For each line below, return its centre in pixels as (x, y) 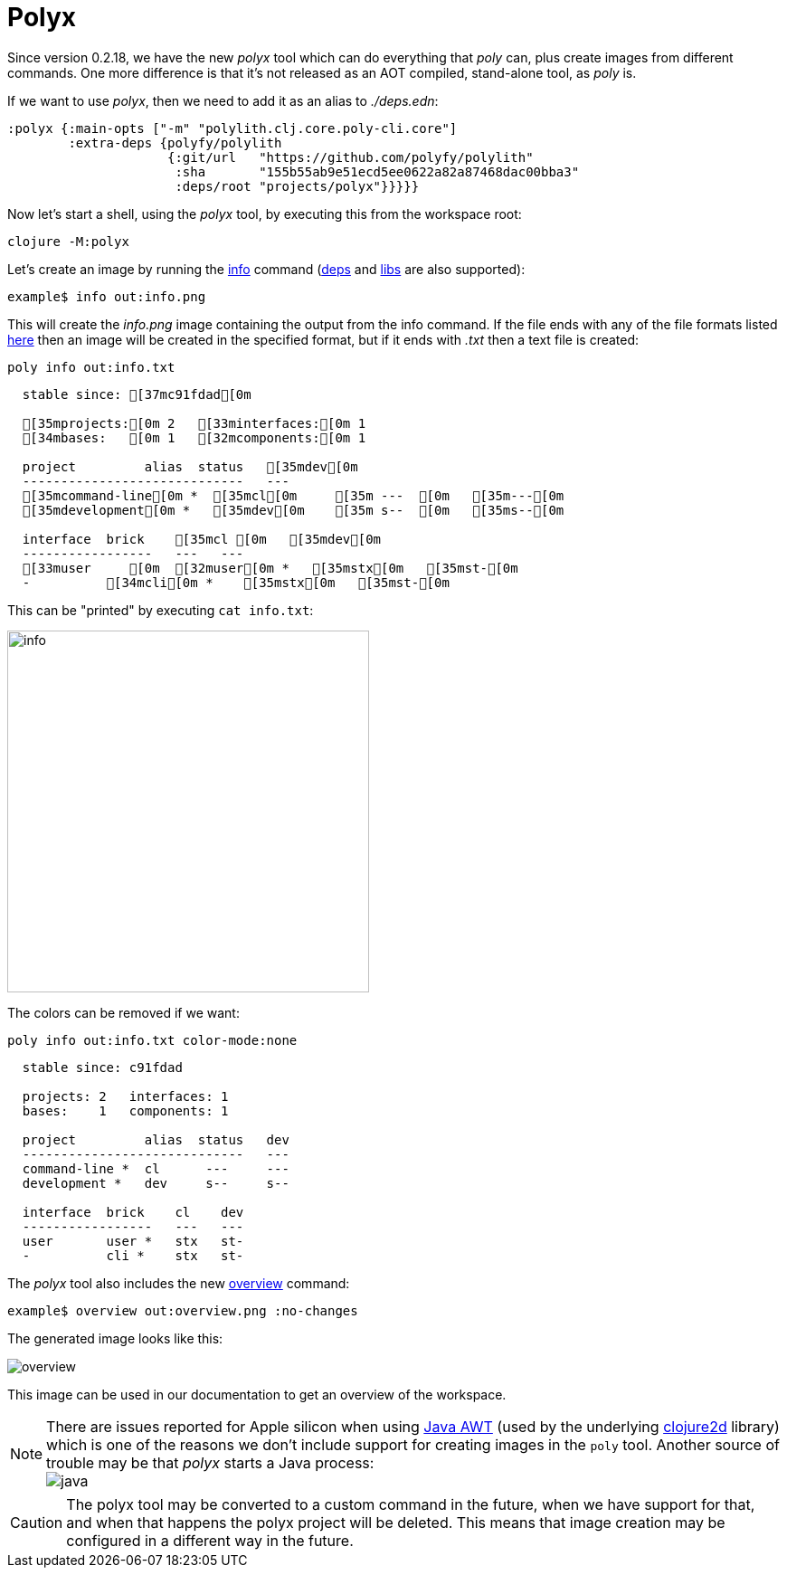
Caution (37, 1522)
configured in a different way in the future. (210, 1540)
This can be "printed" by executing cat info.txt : (161, 610)
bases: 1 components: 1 (125, 1110)
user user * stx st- (133, 1241)
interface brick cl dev (133, 1212)
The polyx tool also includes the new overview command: (179, 1283)
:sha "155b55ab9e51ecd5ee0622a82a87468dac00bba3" (377, 171)
